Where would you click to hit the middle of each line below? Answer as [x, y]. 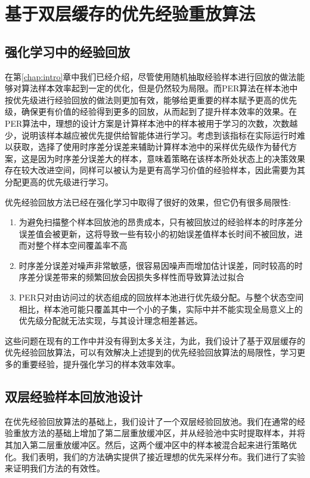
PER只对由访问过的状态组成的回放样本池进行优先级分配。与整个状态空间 [161, 297]
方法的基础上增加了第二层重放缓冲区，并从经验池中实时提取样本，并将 [167, 433]
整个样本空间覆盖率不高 [81, 245]
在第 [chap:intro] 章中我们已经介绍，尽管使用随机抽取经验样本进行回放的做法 [151, 76]
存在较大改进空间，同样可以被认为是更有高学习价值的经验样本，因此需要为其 [155, 170]
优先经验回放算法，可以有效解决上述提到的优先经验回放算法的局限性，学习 [151, 352]
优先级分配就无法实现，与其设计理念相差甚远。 [111, 321]
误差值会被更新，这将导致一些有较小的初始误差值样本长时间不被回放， [156, 233]
